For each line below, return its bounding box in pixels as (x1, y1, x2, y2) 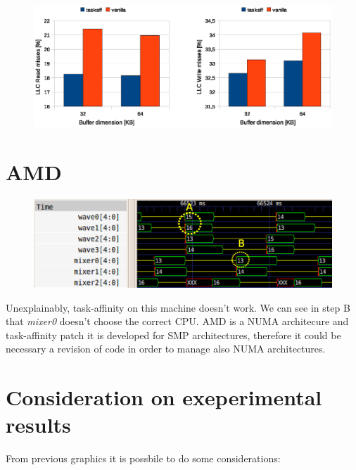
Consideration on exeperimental (6, 383, 322, 412)
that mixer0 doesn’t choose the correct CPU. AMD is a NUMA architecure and (6, 314, 349, 329)
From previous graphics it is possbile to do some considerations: (6, 451, 281, 466)
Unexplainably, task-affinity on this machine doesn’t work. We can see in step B (6, 300, 350, 315)
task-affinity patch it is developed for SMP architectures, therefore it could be (6, 327, 341, 342)
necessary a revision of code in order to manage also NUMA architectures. (6, 341, 326, 356)
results (6, 410, 71, 439)
